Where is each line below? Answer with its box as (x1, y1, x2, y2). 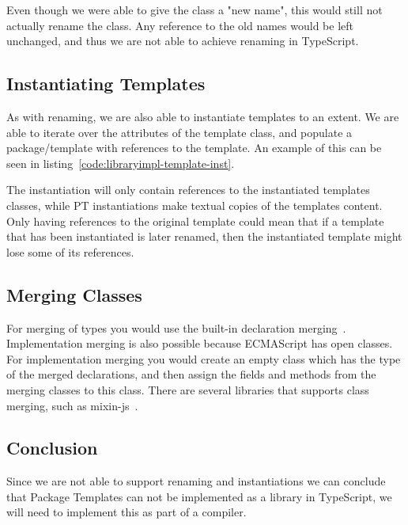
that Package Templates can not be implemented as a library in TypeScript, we (6, 488, 392, 504)
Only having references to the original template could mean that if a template (6, 212, 384, 229)
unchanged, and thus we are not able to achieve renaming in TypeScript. (6, 32, 359, 49)
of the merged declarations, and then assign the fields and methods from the (6, 366, 376, 382)
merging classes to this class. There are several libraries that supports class (6, 381, 369, 398)
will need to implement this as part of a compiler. (6, 504, 247, 520)
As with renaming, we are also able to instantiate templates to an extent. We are (6, 108, 399, 124)
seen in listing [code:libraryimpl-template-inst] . (6, 154, 235, 171)
